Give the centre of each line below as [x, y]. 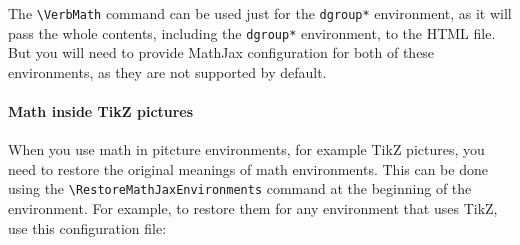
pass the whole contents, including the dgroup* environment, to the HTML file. [252, 32]
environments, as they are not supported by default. [167, 71]
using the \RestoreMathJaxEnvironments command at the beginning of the [240, 188]
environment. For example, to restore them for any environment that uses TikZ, [253, 208]
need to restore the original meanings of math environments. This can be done [248, 168]
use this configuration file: [87, 227]
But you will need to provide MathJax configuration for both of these [221, 52]
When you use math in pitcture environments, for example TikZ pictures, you [246, 149]
